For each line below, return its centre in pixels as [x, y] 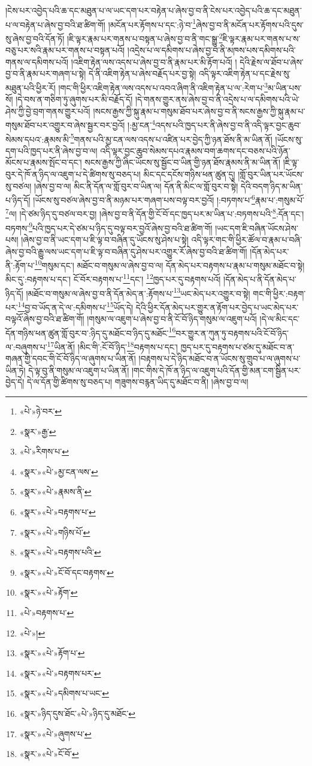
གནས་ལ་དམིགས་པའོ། [37, 61]
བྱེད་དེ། [15, 382]
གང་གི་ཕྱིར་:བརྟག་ [279, 293]
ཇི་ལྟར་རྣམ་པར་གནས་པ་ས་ [261, 38]
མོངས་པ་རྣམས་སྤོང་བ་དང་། [44, 162]
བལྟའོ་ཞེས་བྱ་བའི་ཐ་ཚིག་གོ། [45, 319]
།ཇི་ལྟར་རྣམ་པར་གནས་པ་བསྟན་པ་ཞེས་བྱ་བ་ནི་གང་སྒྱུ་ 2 [145, 37]
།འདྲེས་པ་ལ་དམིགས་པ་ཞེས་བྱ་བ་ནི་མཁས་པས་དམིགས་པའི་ [211, 50]
